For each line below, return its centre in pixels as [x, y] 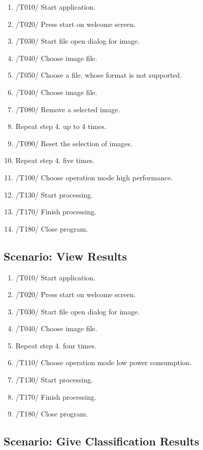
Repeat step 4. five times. [55, 160]
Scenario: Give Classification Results [101, 441]
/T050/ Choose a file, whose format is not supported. [99, 75]
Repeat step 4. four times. [56, 345]
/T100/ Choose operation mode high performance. [94, 177]
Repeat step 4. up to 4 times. [61, 126]
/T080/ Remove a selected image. [68, 109]
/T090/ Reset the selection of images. [74, 143]
